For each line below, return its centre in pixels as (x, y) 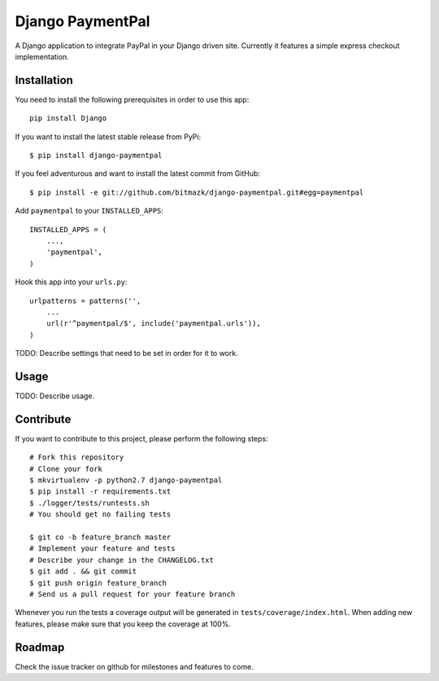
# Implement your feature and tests (102, 549)
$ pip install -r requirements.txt (100, 492)
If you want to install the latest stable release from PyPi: (108, 136)
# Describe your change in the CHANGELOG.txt (122, 560)
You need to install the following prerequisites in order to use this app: (132, 99)
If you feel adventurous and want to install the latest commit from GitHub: (137, 174)
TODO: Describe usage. (55, 396)
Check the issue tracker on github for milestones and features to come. (134, 666)
